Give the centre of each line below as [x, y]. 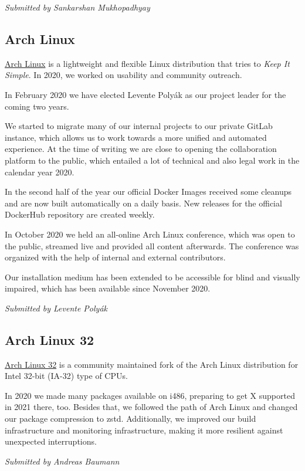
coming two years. [37, 106]
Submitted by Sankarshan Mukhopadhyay [77, 7]
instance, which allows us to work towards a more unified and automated [136, 137]
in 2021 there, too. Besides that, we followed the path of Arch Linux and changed [151, 407]
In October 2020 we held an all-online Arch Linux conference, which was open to [150, 234]
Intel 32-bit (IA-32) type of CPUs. [66, 376]
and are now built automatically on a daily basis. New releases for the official [143, 203]
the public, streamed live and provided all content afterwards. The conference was [152, 245]
